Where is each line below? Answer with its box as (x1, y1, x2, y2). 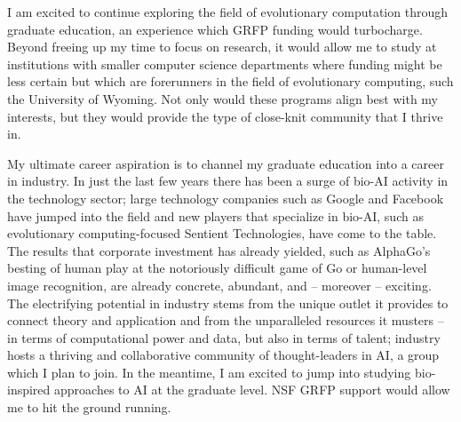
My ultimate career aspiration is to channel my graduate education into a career (7, 154, 444, 172)
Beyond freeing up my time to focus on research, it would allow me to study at (7, 37, 437, 56)
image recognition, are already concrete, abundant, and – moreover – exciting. (7, 275, 432, 294)
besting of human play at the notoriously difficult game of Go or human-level (7, 259, 427, 277)
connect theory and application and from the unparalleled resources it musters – (7, 311, 444, 330)
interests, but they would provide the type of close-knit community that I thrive (7, 107, 443, 125)
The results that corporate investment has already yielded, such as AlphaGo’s (7, 241, 431, 259)
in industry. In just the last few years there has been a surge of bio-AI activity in (7, 171, 449, 190)
